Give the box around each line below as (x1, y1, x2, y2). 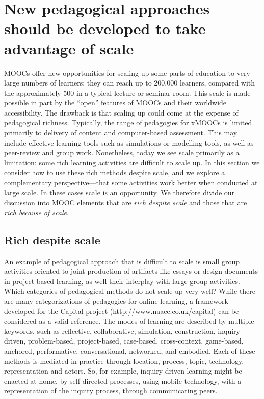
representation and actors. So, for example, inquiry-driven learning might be (4, 365, 242, 376)
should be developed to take (4, 18, 206, 39)
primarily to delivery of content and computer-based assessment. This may (4, 127, 237, 138)
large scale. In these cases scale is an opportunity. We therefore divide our (4, 187, 235, 197)
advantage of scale (4, 38, 134, 59)
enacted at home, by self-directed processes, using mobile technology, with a (4, 375, 242, 386)
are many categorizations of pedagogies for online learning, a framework (4, 295, 228, 306)
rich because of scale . (4, 207, 69, 217)
